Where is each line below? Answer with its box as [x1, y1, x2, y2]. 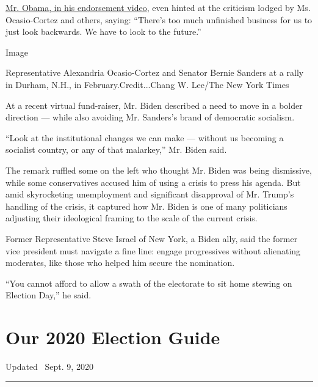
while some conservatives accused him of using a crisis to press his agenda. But [5, 175, 301, 188]
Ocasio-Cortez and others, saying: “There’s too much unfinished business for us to [5, 13, 313, 26]
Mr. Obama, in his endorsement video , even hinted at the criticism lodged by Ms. [5, 1, 311, 13]
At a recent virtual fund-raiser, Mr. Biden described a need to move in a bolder [5, 98, 303, 111]
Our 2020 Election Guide [5, 325, 220, 350]
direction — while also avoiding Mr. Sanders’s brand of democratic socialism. [5, 111, 295, 123]
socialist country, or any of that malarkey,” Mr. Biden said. [5, 143, 227, 156]
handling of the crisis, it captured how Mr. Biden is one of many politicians [5, 199, 287, 212]
